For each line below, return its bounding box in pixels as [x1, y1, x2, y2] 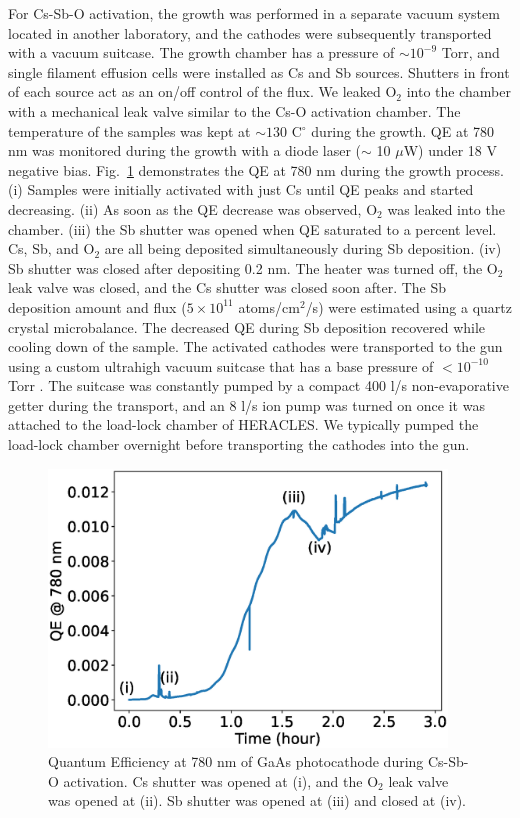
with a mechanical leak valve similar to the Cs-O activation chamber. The [8, 100, 461, 121]
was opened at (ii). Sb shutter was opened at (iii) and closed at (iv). [48, 790, 467, 811]
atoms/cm [238, 296, 300, 317]
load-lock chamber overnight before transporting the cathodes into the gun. [8, 434, 470, 455]
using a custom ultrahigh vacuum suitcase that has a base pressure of [8, 355, 434, 376]
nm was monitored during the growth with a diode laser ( [8, 140, 362, 161]
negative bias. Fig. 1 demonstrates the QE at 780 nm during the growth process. [8, 159, 504, 180]
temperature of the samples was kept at [8, 120, 251, 141]
